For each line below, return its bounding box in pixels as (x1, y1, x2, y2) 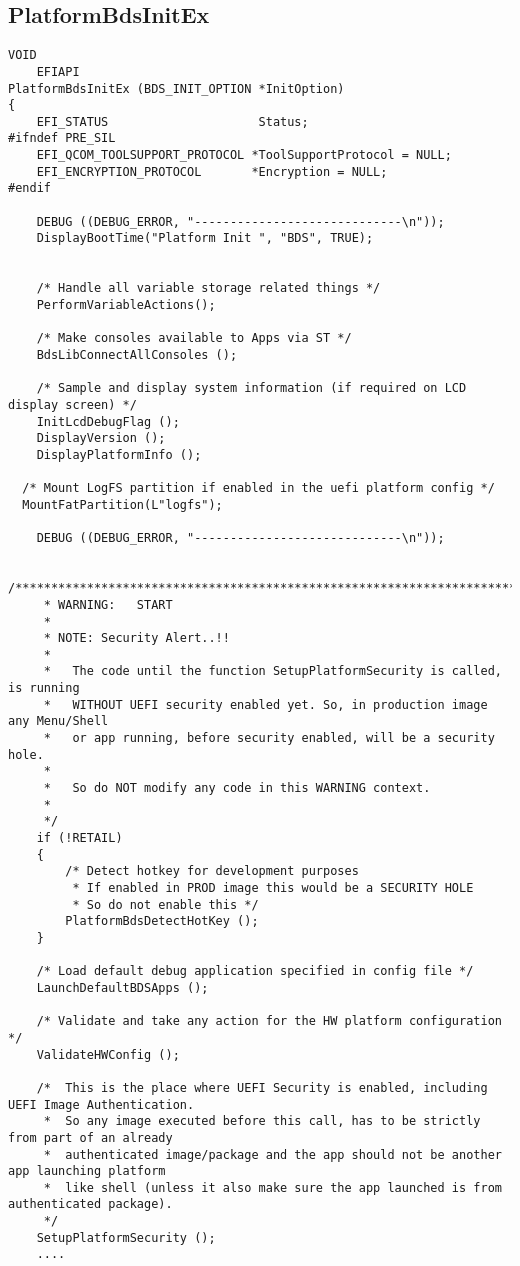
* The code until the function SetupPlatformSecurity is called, (43, 664, 502, 679)
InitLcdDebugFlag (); (36, 414, 180, 429)
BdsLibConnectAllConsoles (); (36, 348, 238, 363)
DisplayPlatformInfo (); (36, 447, 202, 462)
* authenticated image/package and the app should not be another (43, 1147, 502, 1162)
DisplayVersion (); (36, 431, 166, 446)
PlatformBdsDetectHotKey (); (65, 914, 259, 929)
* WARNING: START (43, 597, 173, 612)
